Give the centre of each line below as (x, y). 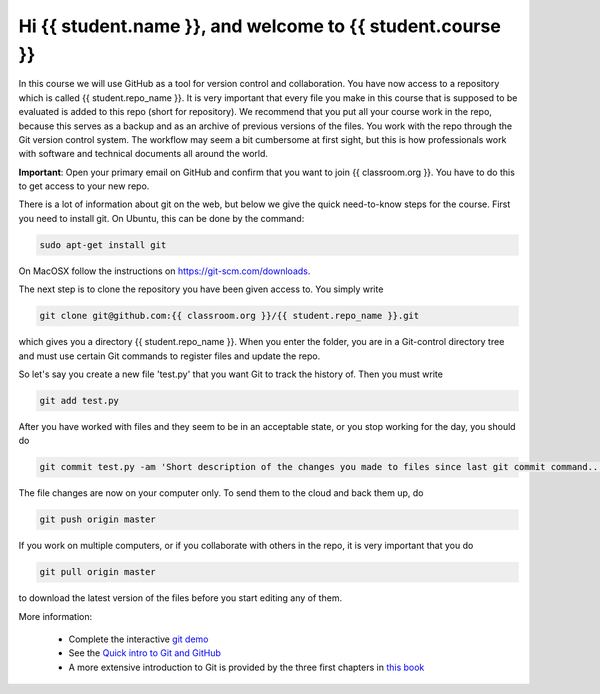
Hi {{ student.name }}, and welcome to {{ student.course (260, 26)
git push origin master (98, 519)
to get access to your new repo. (84, 186)
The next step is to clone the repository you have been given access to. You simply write (201, 289)
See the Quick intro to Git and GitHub (145, 653)
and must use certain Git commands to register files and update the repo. (169, 356)
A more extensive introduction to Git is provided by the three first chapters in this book (246, 667)
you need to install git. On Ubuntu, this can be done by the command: (161, 218)
